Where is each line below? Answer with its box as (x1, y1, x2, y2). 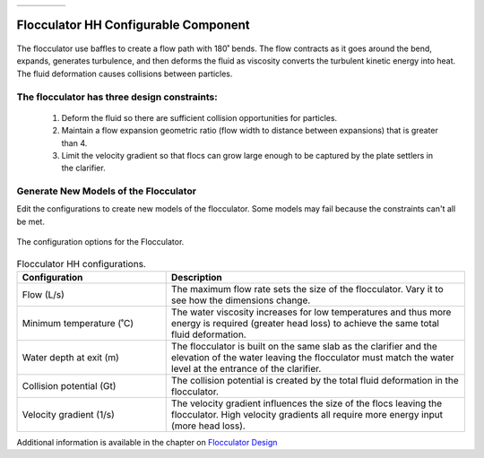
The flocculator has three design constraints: (16, 91, 219, 103)
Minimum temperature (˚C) (22, 317, 134, 329)
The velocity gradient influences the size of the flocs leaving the (170, 397, 443, 410)
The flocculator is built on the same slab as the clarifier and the (170, 341, 438, 352)
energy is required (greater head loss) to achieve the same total (170, 317, 439, 329)
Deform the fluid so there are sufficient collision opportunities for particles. (61, 112, 338, 123)
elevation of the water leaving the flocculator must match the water (170, 351, 454, 363)
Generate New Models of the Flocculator (16, 185, 197, 197)
